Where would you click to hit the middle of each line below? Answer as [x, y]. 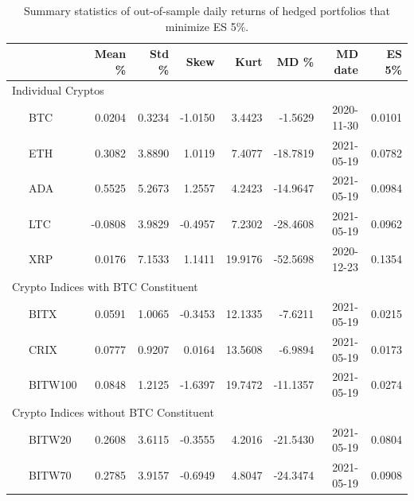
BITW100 [53, 384]
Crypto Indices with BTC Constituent [105, 286]
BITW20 [50, 439]
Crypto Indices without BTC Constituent [113, 412]
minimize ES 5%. [207, 26]
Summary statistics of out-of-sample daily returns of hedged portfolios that [207, 10]
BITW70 [50, 474]
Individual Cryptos [58, 89]
